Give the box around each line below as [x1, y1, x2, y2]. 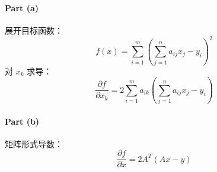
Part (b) [5, 115, 40, 127]
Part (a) [5, 1, 39, 14]
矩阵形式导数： [5, 137, 63, 150]
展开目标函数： [5, 24, 63, 36]
